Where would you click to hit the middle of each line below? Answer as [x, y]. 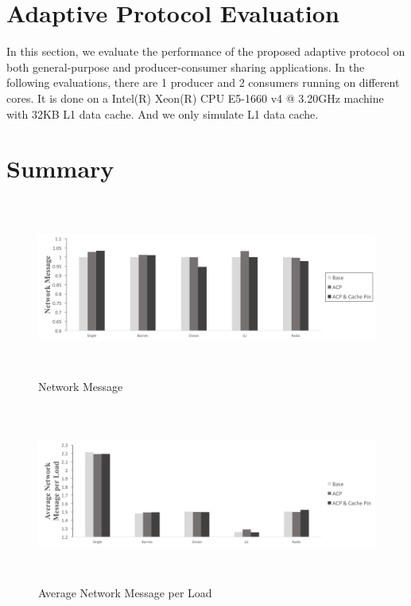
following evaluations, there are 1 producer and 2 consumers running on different [203, 82]
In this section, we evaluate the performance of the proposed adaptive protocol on [206, 51]
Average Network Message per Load [125, 592]
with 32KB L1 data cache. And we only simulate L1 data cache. [163, 113]
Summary [60, 168]
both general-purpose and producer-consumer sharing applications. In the [186, 66]
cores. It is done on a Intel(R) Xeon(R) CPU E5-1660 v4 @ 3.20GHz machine [195, 98]
